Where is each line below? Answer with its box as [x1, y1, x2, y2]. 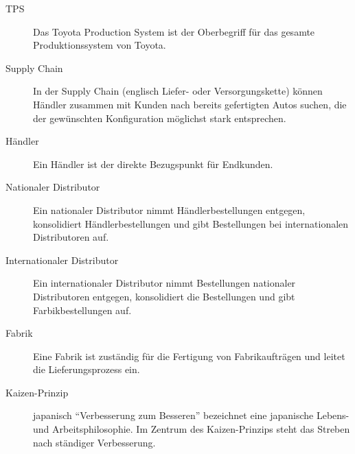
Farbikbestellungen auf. [33, 302, 132, 317]
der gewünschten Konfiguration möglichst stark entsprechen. [33, 110, 286, 125]
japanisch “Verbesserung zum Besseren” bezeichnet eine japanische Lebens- [33, 408, 350, 422]
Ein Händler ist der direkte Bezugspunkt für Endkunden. [33, 156, 273, 171]
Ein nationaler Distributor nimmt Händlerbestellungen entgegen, [33, 202, 306, 217]
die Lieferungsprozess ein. [33, 362, 140, 377]
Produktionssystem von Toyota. [33, 38, 166, 52]
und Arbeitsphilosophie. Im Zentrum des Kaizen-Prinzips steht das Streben [33, 422, 350, 436]
